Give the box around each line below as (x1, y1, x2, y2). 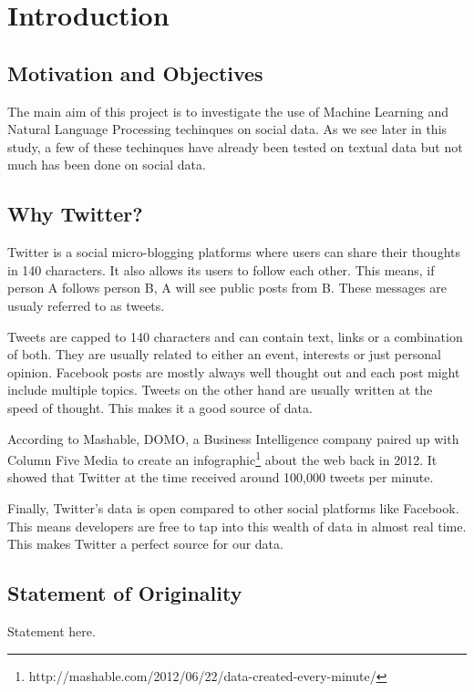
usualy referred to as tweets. (7, 295, 165, 315)
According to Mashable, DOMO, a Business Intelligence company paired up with (7, 429, 459, 448)
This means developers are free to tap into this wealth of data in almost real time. (7, 516, 467, 535)
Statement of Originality (7, 579, 242, 607)
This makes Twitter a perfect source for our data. (7, 534, 283, 553)
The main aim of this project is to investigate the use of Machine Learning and (7, 101, 448, 120)
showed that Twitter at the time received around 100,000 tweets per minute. (7, 468, 434, 487)
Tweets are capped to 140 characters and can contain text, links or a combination (7, 326, 463, 346)
